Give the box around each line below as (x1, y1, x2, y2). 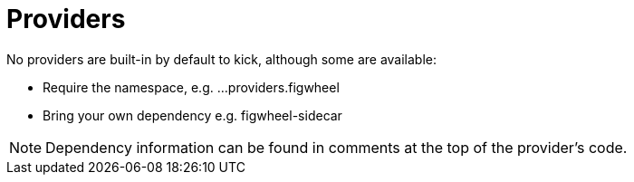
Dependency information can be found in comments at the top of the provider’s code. (45, 138, 628, 157)
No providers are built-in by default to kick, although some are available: (6, 51, 437, 67)
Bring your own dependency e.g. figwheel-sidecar (43, 107, 342, 123)
